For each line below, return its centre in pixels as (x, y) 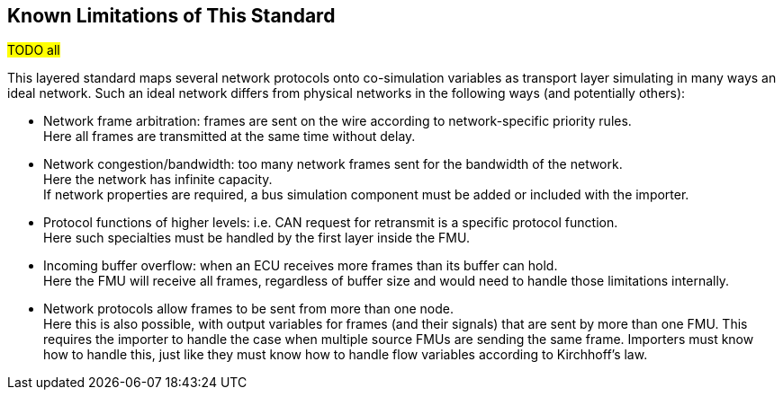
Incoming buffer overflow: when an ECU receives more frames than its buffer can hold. (301, 266)
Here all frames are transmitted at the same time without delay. (229, 137)
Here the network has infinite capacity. (158, 180)
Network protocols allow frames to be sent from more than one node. (248, 309)
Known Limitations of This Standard (171, 16)
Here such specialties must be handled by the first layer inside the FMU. (256, 238)
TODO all (34, 50)
